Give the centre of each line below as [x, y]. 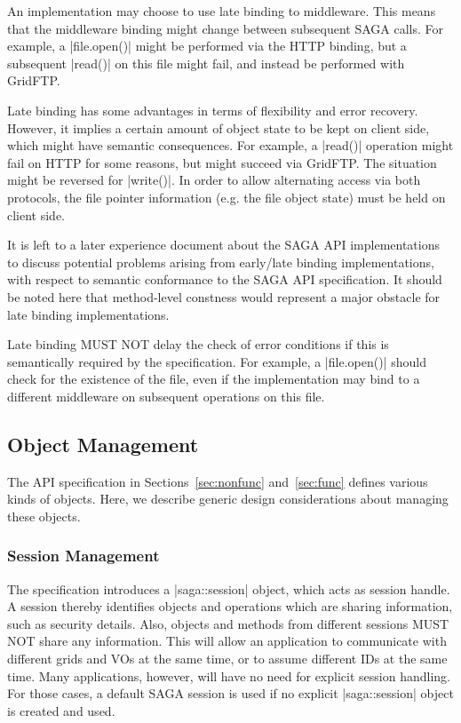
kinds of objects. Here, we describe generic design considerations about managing [228, 499]
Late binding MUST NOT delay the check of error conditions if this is [198, 344]
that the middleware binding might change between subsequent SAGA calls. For [225, 28]
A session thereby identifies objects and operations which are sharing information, [230, 606]
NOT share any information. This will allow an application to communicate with [227, 641]
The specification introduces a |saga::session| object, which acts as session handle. [229, 588]
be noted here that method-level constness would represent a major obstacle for [224, 296]
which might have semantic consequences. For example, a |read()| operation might [230, 145]
